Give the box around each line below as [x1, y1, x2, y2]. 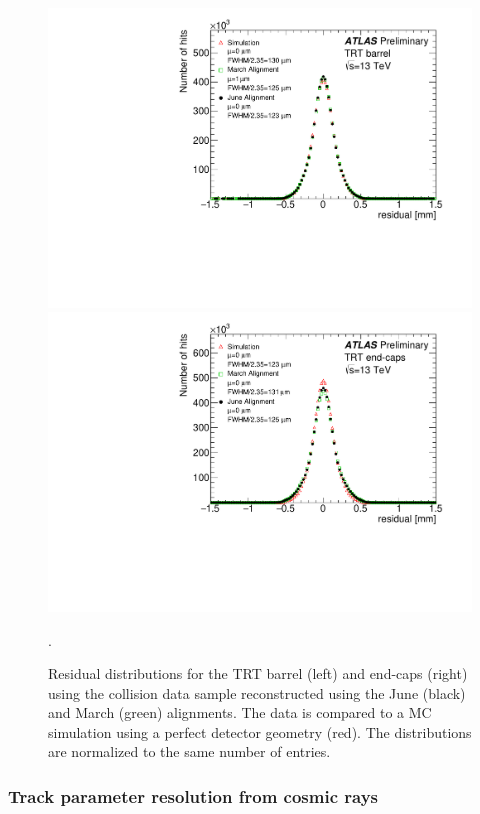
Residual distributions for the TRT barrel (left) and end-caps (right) [48, 663, 468, 684]
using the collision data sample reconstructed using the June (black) [48, 682, 466, 703]
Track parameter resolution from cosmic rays [8, 783, 379, 808]
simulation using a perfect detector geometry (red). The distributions [48, 721, 472, 742]
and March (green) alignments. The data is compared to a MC [48, 702, 432, 723]
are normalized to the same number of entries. [48, 741, 331, 762]
